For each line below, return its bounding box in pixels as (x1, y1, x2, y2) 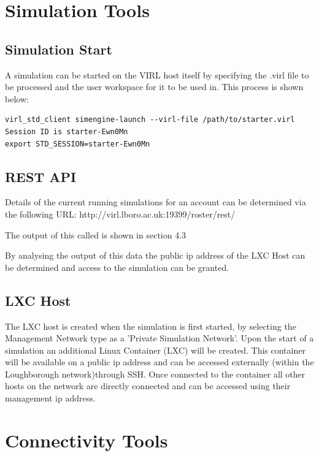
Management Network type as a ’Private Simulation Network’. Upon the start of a (5, 332, 314, 344)
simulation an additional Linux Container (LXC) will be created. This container (5, 343, 306, 356)
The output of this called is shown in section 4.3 (5, 228, 186, 241)
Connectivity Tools (5, 427, 168, 452)
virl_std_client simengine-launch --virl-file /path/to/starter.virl (5, 115, 295, 124)
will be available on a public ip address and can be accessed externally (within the (5, 355, 314, 368)
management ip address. (5, 392, 96, 405)
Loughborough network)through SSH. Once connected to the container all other (5, 367, 306, 380)
